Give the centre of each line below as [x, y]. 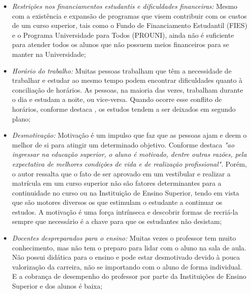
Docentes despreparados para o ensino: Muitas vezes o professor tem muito [124, 238]
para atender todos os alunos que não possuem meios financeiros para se [120, 44]
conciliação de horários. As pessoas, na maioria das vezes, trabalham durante [127, 89]
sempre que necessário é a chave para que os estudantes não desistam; [117, 221]
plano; [21, 118]
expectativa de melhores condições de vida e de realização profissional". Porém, [129, 163]
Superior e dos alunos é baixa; [57, 286]
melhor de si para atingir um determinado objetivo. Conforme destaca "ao [123, 144]
